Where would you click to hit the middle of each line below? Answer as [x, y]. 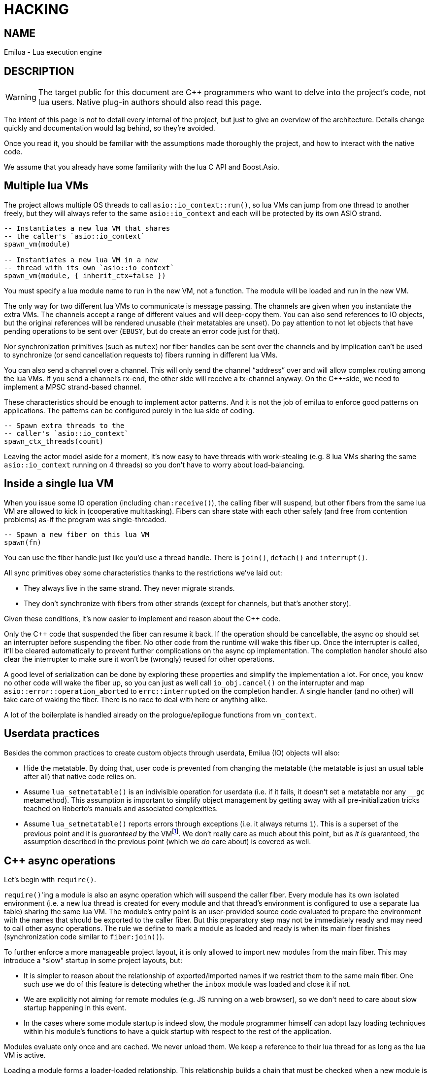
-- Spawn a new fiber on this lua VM [77, 534]
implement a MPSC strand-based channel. [73, 387]
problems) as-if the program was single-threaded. [85, 519]
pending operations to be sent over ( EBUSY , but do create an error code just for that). [142, 331]
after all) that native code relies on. [80, 776]
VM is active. [25, 1055]
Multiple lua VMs [46, 186]
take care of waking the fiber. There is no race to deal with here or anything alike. [136, 699]
